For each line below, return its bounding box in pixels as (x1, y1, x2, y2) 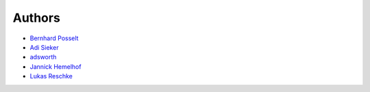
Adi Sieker (29, 43, 59, 51)
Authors (12, 10, 61, 25)
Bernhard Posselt (29, 34, 79, 42)
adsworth (29, 53, 57, 61)
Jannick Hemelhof (29, 62, 82, 71)
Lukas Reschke (29, 72, 73, 80)
